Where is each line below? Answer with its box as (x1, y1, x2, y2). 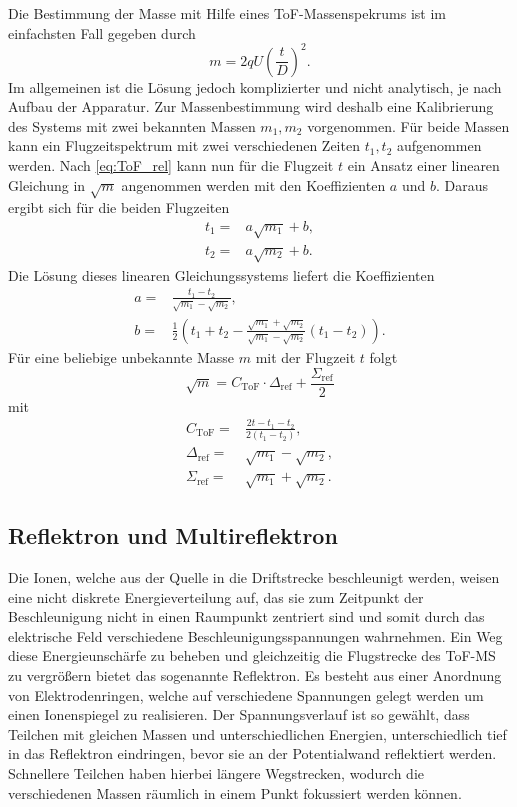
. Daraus (435, 174, 489, 195)
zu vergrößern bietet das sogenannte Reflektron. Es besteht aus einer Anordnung (8, 665, 502, 686)
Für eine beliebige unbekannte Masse (8, 346, 235, 367)
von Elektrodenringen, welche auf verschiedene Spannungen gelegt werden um (8, 684, 484, 705)
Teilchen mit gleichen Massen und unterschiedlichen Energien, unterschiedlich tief (8, 723, 507, 744)
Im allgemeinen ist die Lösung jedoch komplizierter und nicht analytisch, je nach (8, 76, 502, 97)
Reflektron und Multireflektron (8, 520, 338, 551)
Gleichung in (8, 174, 86, 195)
